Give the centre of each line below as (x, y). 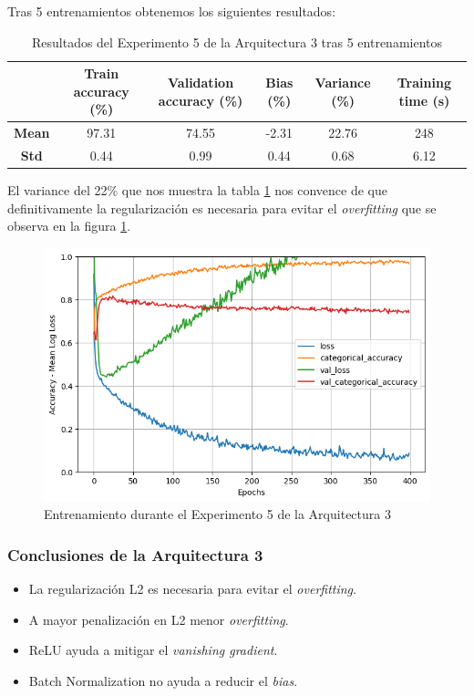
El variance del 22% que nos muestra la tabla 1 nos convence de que (197, 190)
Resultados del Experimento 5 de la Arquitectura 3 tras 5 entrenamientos (237, 42)
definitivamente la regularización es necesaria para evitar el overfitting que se (222, 208)
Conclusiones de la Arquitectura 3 (135, 555)
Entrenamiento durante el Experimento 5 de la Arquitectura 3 (217, 514)
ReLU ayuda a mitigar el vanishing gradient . (153, 650)
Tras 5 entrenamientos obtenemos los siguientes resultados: (172, 11)
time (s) (424, 100)
